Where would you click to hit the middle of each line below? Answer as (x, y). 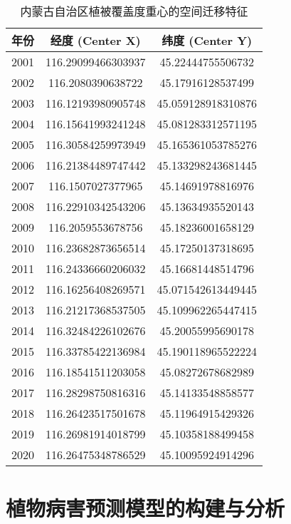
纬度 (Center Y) (207, 40)
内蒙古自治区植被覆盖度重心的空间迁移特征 (134, 11)
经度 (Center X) (95, 40)
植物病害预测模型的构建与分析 (145, 508)
